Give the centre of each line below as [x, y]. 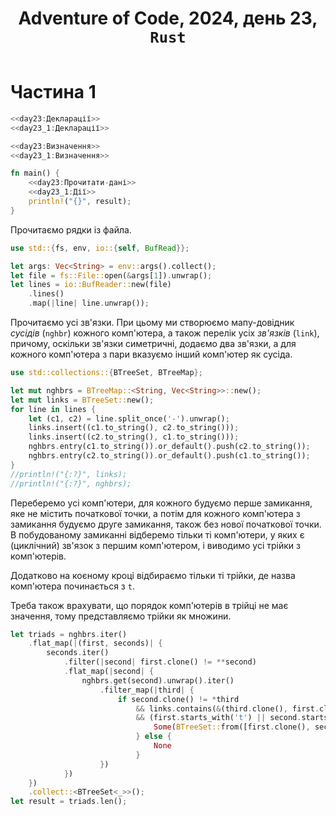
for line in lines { [53, 409]
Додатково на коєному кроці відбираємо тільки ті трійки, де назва [153, 575]
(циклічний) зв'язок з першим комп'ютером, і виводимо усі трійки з [155, 545]
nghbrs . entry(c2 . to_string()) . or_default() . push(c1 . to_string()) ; [169, 456]
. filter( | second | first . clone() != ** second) [160, 662]
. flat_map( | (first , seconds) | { [95, 643]
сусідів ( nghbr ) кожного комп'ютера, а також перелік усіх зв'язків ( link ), [165, 333]
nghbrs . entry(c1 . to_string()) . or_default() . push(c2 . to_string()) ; [169, 447]
